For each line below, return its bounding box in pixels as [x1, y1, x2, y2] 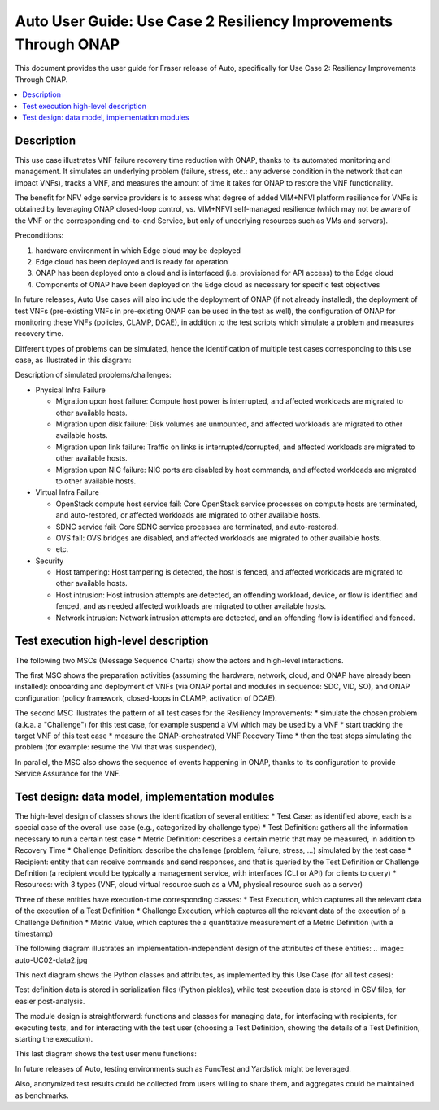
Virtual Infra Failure [35, 487, 99, 497]
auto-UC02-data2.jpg [15, 955, 88, 964]
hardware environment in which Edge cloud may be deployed [35, 245, 241, 256]
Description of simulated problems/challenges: [15, 370, 172, 380]
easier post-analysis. [15, 996, 85, 1006]
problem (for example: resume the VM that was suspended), [15, 742, 217, 752]
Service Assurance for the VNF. [15, 769, 121, 779]
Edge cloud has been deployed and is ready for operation [35, 256, 228, 266]
